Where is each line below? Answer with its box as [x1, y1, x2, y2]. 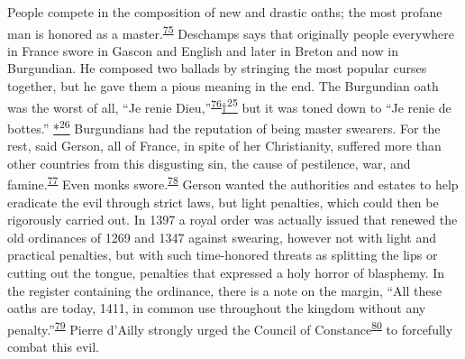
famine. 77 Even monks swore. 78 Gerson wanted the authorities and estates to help [7, 172, 459, 193]
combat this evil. [7, 336, 99, 355]
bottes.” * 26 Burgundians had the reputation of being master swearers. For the [7, 115, 441, 137]
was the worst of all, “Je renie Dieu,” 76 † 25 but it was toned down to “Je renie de [7, 95, 451, 116]
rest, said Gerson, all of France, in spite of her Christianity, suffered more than [7, 136, 442, 155]
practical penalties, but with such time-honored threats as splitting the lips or [7, 245, 438, 264]
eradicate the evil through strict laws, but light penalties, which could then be [7, 192, 439, 211]
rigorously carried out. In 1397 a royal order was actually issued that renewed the [7, 210, 458, 229]
